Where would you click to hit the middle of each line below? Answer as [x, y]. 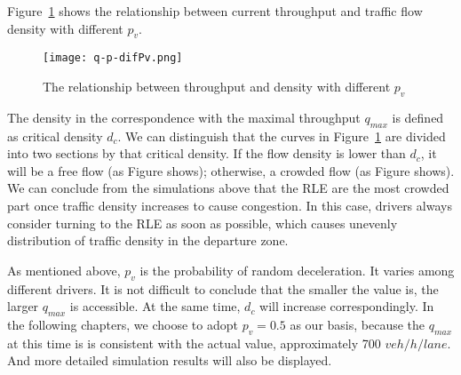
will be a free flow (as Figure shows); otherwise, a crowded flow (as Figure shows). [231, 170]
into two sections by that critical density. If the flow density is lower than [207, 153]
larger [23, 306]
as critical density [55, 136]
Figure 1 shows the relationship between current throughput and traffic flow [215, 11]
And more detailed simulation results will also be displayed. [170, 360]
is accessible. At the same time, [155, 306]
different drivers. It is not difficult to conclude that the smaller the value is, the [223, 288]
